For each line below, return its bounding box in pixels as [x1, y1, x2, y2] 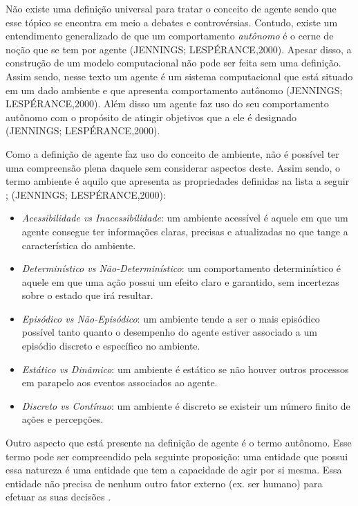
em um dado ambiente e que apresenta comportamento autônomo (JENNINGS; [6, 82, 343, 97]
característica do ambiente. [21, 237, 136, 252]
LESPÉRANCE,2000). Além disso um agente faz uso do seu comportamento [6, 96, 329, 111]
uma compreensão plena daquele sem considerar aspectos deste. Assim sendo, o [6, 160, 341, 174]
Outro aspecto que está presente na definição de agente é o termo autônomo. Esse [6, 435, 352, 450]
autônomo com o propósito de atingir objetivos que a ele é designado [6, 109, 297, 124]
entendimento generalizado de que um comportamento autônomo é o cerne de [6, 28, 334, 43]
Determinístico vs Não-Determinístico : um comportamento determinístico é [21, 261, 341, 275]
